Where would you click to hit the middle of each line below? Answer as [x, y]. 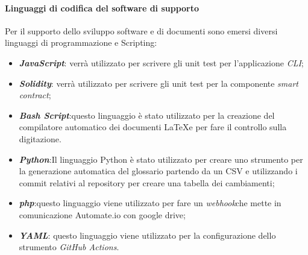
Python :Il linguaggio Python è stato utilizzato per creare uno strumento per [161, 159]
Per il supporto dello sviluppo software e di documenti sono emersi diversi [141, 30]
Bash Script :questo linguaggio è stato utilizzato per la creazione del [147, 115]
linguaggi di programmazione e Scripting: [81, 42]
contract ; [35, 95]
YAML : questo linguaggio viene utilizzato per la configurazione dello [147, 235]
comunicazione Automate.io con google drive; [102, 214]
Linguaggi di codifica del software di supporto [102, 8]
